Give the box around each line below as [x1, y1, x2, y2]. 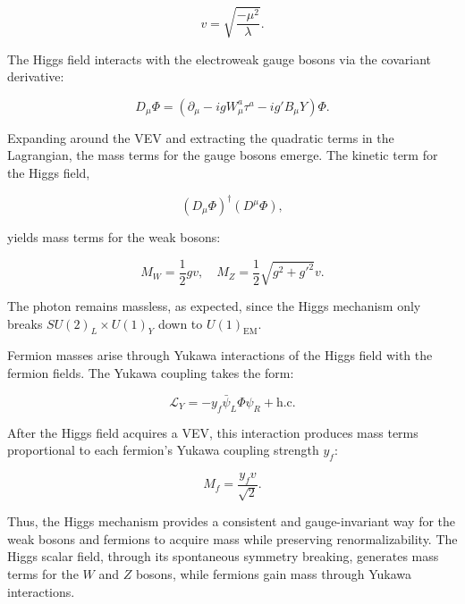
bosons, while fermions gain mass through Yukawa [135, 564, 411, 583]
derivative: [7, 67, 64, 86]
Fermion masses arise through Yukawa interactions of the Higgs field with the [7, 346, 433, 365]
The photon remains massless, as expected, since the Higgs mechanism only [7, 296, 421, 315]
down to [157, 314, 203, 332]
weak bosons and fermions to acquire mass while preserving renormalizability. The [7, 529, 458, 548]
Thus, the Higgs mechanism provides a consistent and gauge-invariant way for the [7, 512, 456, 531]
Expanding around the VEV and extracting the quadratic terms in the [7, 128, 394, 147]
